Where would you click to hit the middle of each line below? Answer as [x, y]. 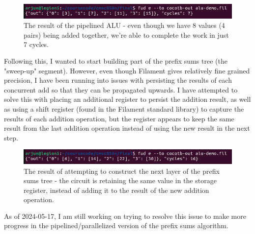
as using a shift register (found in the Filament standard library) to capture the [124, 108]
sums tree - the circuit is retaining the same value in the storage [120, 180]
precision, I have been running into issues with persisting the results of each [118, 80]
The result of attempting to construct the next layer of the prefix [122, 171]
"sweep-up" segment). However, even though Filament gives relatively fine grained [127, 70]
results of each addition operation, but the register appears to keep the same [119, 118]
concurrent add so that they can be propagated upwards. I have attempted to [121, 89]
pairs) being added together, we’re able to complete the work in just [126, 35]
